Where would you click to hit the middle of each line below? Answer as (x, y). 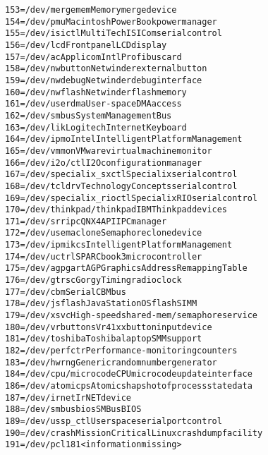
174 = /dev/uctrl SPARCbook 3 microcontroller (104, 256)
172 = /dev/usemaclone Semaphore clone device (104, 233)
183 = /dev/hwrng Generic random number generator (111, 362)
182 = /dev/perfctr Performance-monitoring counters (121, 351)
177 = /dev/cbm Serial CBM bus (66, 292)
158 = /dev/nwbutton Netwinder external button (106, 69)
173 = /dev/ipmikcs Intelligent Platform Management (119, 245)
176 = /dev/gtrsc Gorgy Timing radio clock (93, 280)
